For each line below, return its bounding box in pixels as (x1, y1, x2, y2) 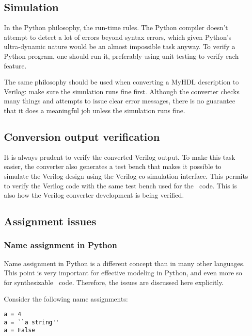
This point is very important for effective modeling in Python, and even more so (4, 268, 242, 278)
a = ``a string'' (4, 319, 60, 326)
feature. (4, 60, 27, 70)
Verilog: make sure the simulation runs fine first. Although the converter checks (4, 86, 239, 96)
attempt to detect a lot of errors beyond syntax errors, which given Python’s (4, 32, 232, 42)
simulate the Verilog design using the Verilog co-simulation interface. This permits (4, 170, 248, 181)
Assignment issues (4, 214, 96, 229)
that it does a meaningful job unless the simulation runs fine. (4, 105, 185, 115)
